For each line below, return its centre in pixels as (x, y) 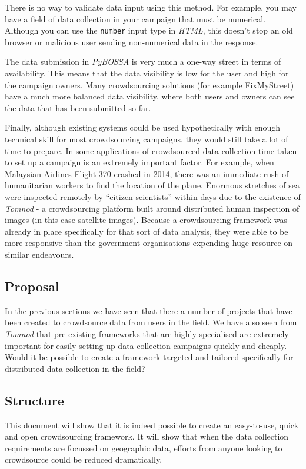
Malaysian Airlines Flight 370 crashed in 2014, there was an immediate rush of (147, 173)
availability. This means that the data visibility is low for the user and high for (147, 73)
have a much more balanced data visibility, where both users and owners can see (150, 96)
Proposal (32, 286)
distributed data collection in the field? (75, 368)
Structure (34, 400)
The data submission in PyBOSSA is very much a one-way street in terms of (143, 61)
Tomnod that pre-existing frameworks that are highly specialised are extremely (147, 333)
